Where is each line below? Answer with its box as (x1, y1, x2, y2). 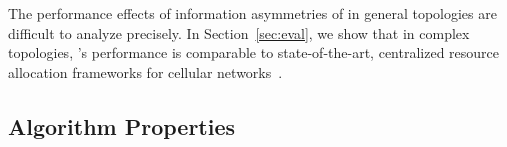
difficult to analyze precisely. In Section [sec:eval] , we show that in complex (8, 22, 470, 43)
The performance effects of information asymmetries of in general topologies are (8, 3, 497, 23)
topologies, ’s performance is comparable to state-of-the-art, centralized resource (8, 42, 500, 63)
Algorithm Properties (8, 110, 236, 141)
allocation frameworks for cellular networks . (8, 61, 283, 82)
